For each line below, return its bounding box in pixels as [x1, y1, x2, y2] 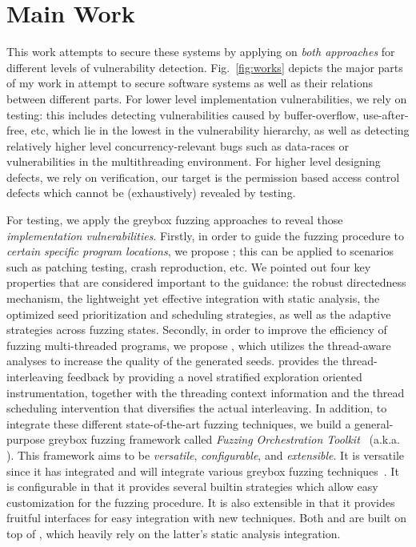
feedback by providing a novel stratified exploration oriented [66, 368, 362, 384]
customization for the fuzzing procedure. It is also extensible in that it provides [6, 493, 395, 510]
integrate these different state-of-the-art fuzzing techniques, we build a [6, 415, 351, 432]
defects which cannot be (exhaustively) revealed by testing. [6, 184, 296, 201]
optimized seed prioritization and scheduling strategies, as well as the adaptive [6, 305, 391, 322]
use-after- [362, 106, 409, 123]
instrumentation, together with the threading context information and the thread [6, 384, 405, 400]
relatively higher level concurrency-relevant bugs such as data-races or [6, 137, 349, 154]
